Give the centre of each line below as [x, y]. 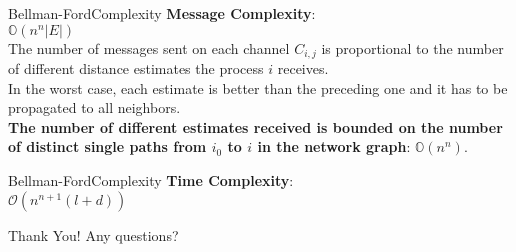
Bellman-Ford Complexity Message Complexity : [162, 13]
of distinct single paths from [107, 146]
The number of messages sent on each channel [149, 47]
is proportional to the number [412, 47]
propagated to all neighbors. [94, 107]
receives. [303, 68]
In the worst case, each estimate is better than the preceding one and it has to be [258, 87]
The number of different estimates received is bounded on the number [255, 126]
